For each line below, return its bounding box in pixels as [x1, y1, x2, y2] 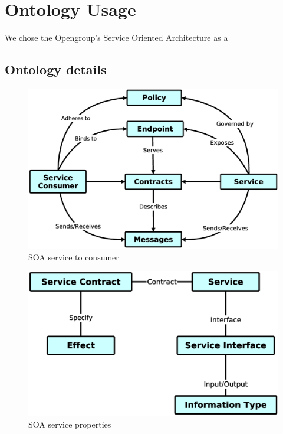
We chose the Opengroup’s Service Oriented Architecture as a [5, 31, 228, 44]
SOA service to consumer [28, 250, 119, 263]
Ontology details [5, 60, 107, 79]
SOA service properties [28, 417, 111, 430]
